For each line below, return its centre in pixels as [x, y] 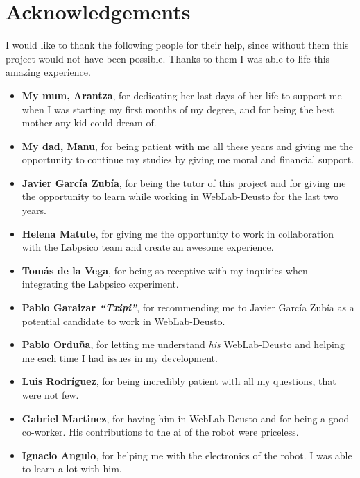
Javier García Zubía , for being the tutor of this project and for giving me [184, 182]
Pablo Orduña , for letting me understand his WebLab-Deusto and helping [183, 344]
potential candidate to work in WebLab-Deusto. [123, 321]
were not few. [50, 395]
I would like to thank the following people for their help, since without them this [177, 45]
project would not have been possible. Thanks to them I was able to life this [168, 58]
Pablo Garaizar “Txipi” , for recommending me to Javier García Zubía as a [188, 307]
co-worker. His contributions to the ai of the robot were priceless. [160, 432]
